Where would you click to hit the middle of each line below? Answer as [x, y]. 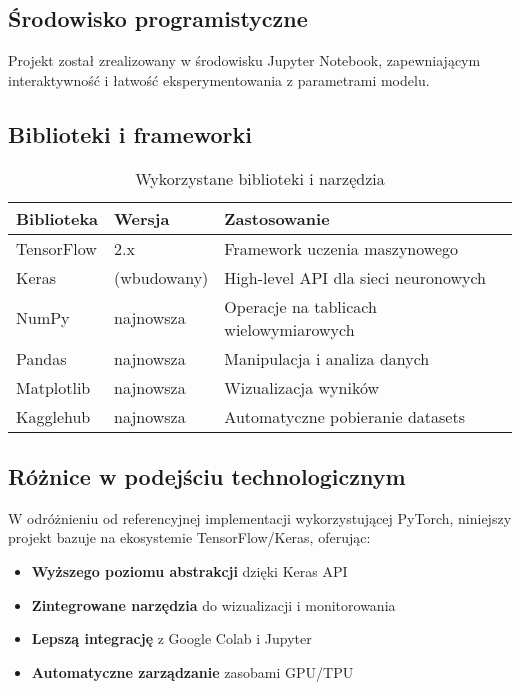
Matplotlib [53, 387]
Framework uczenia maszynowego [341, 248]
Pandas [41, 358]
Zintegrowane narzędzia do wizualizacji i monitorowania [213, 604]
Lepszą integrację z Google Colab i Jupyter [171, 638]
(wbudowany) [161, 277]
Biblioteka [57, 218]
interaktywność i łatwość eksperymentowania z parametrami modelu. [219, 79]
